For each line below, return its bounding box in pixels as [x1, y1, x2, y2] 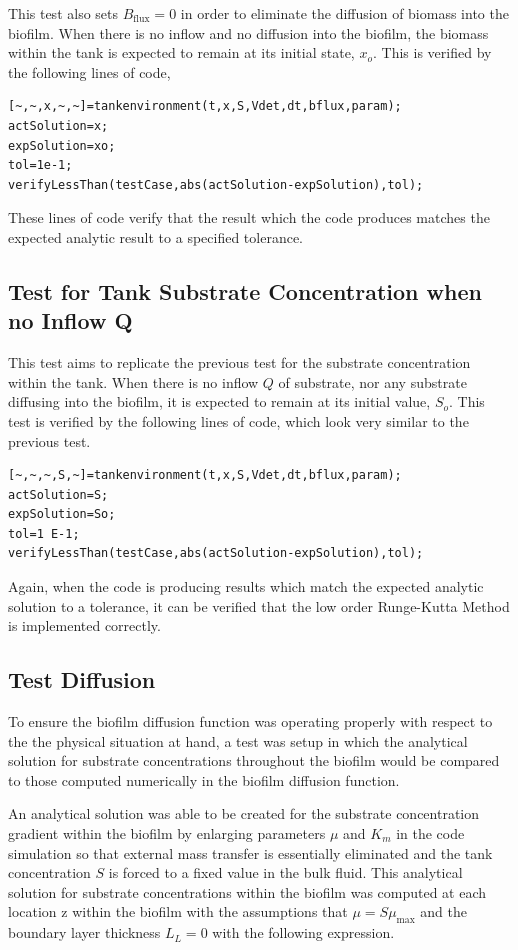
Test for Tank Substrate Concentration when [8, 275, 482, 306]
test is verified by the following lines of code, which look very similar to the [8, 410, 469, 431]
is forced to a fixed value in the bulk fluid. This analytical [108, 862, 463, 883]
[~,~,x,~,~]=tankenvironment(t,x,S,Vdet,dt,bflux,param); [8, 99, 402, 114]
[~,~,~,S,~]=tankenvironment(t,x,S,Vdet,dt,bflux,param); [8, 468, 402, 483]
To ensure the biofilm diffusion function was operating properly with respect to [8, 711, 493, 732]
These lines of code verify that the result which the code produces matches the [8, 207, 490, 228]
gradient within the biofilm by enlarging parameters [8, 823, 326, 844]
